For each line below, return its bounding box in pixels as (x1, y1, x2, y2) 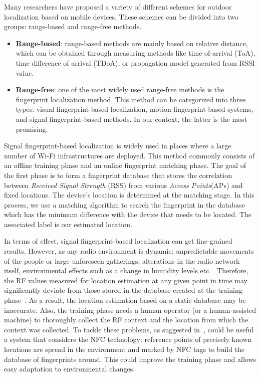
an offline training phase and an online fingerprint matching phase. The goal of (4, 160, 246, 170)
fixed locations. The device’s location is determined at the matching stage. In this (4, 190, 254, 200)
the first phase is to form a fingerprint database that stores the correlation (4, 169, 232, 180)
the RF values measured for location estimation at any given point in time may (4, 275, 248, 285)
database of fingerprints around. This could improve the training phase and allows (4, 353, 256, 364)
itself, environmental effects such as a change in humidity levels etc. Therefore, (4, 265, 248, 276)
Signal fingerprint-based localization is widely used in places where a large (4, 140, 231, 151)
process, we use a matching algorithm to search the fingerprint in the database (4, 199, 245, 210)
